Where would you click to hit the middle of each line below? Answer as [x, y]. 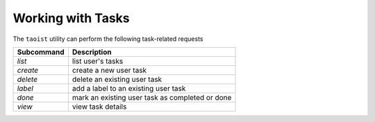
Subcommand [41, 52]
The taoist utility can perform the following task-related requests [108, 39]
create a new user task [109, 70]
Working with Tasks [71, 18]
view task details [99, 106]
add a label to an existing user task [129, 88]
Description [92, 52]
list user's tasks [98, 61]
